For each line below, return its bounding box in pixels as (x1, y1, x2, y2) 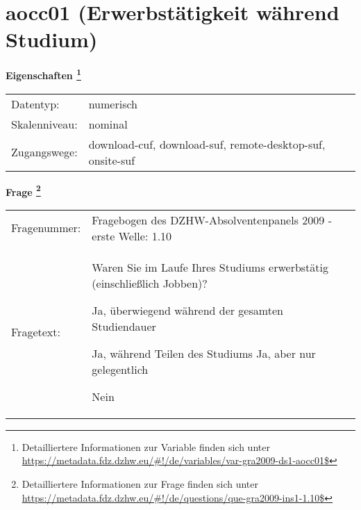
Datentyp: (11, 95, 60, 112)
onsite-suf (88, 151, 135, 168)
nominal (88, 115, 128, 132)
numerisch (88, 95, 137, 112)
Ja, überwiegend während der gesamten (92, 302, 283, 318)
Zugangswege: (11, 144, 78, 161)
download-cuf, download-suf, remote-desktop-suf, (88, 135, 326, 152)
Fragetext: (11, 323, 60, 340)
